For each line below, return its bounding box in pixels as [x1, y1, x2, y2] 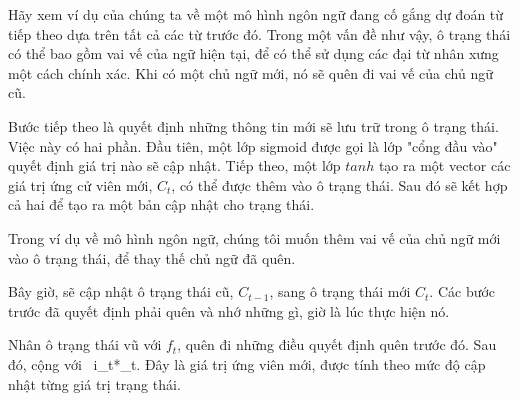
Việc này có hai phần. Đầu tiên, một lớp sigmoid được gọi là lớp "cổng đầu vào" [8, 135, 498, 156]
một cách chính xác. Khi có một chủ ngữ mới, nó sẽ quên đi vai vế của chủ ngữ [8, 62, 493, 83]
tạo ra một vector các [378, 155, 511, 176]
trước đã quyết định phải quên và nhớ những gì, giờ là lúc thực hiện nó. [8, 300, 450, 321]
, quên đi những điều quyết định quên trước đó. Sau [177, 334, 497, 355]
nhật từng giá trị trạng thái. [8, 373, 181, 394]
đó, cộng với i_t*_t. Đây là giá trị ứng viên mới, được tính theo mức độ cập [8, 353, 486, 374]
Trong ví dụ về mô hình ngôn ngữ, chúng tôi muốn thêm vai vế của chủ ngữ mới [8, 227, 501, 248]
